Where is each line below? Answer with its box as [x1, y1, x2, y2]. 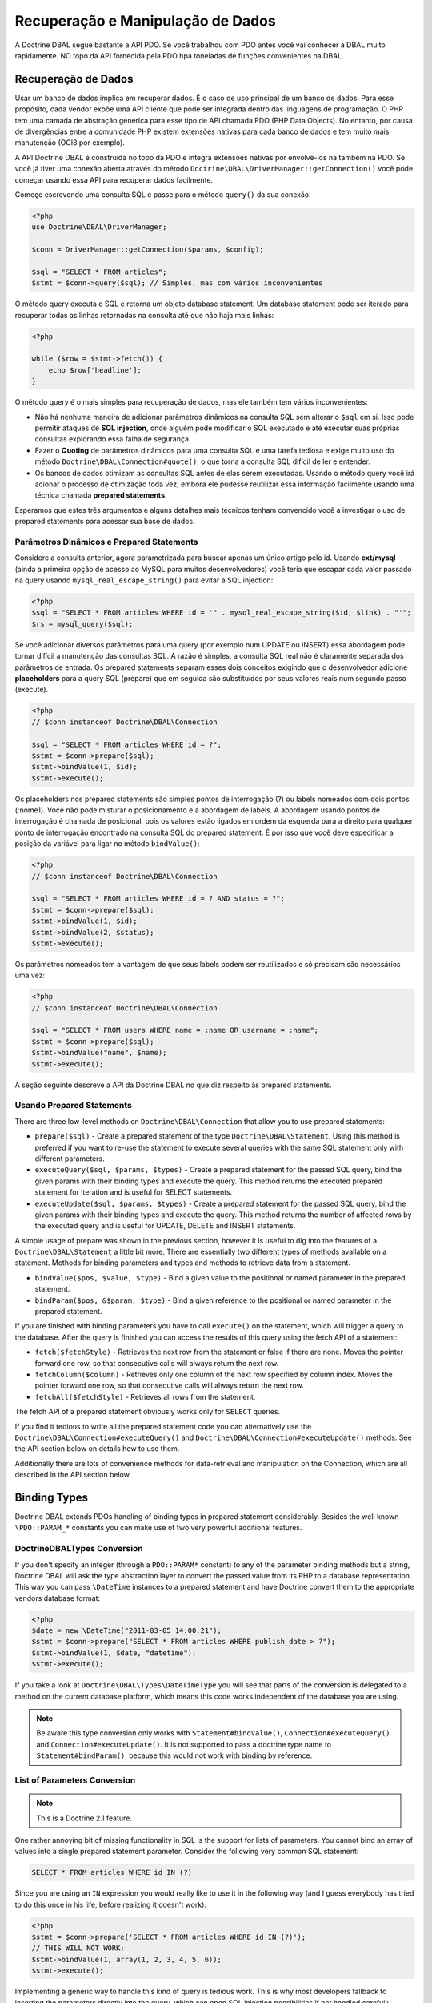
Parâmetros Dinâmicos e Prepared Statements [14, 536, 198, 547]
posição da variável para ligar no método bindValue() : [14, 839, 200, 848]
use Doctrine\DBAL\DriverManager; [31, 223, 167, 232]
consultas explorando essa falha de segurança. [34, 434, 191, 444]
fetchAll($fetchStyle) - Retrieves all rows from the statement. [34, 1392, 256, 1401]
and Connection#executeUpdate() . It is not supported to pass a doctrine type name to [36, 1739, 332, 1749]
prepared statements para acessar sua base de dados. [14, 517, 195, 526]
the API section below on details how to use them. [14, 1444, 180, 1453]
